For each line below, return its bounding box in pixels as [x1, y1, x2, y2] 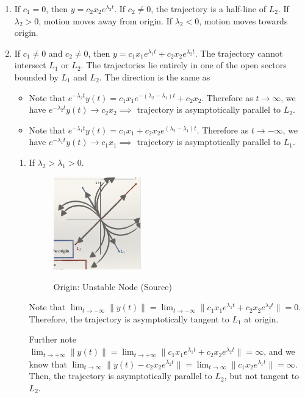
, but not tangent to [224, 369, 300, 382]
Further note [29, 333, 76, 346]
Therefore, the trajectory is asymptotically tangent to [29, 312, 229, 325]
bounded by [14, 70, 59, 83]
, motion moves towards [199, 14, 288, 27]
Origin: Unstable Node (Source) [53, 280, 172, 293]
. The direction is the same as [99, 70, 210, 83]
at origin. [244, 312, 279, 325]
